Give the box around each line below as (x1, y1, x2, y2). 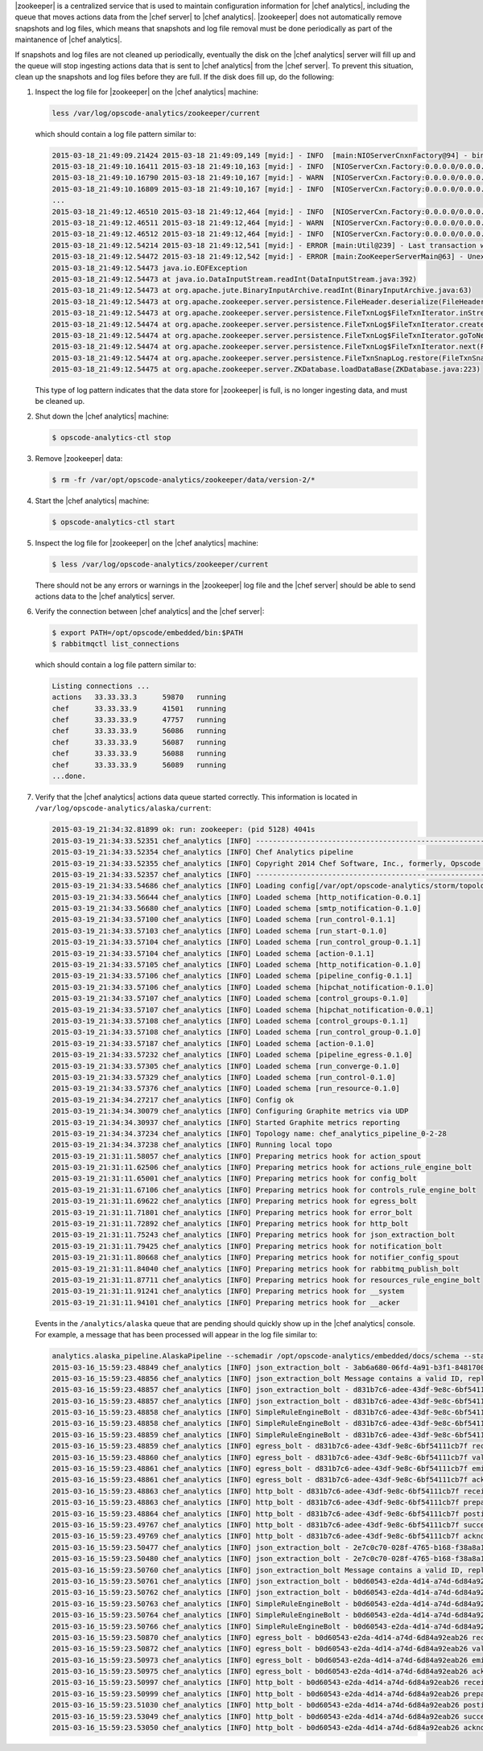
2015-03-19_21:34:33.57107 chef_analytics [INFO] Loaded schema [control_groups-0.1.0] (52, 994, 409, 1003)
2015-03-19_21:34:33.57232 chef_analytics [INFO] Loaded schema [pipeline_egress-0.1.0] (52, 1050, 414, 1060)
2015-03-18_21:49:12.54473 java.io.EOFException (52, 263, 248, 273)
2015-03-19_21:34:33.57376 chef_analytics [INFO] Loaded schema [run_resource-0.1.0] (52, 1084, 400, 1094)
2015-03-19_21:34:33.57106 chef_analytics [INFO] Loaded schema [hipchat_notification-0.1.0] (52, 983, 435, 991)
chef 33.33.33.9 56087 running (52, 737, 227, 747)
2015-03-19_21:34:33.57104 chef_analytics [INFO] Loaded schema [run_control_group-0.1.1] (52, 937, 422, 947)
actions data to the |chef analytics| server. (35, 591, 175, 601)
